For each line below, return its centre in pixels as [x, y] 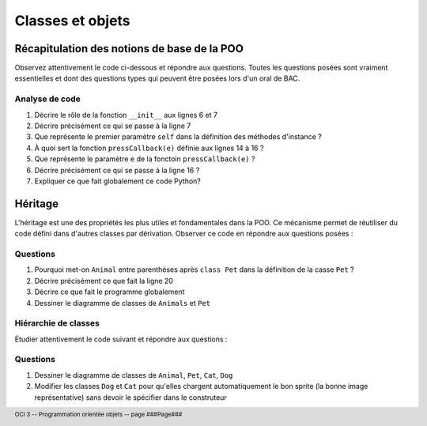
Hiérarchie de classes [57, 323]
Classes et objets [72, 21]
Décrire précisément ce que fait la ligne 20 [104, 281]
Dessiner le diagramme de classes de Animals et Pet [123, 303]
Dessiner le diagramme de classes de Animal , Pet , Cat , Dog [134, 375]
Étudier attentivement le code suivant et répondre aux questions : [121, 339]
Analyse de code [47, 99]
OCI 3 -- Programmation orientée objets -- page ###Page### [98, 414]
